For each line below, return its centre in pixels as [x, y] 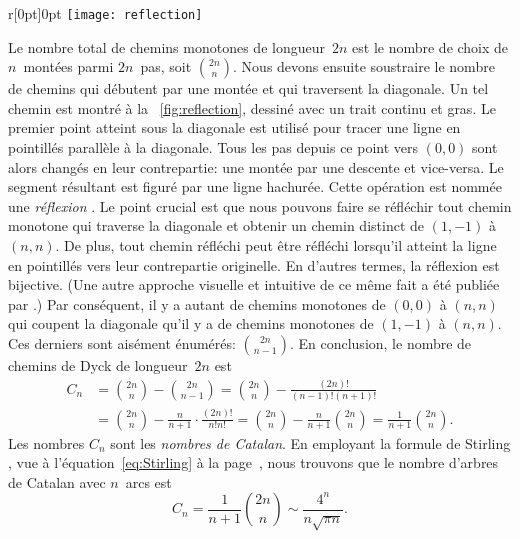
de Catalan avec [57, 481]
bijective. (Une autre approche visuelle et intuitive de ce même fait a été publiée [254, 284]
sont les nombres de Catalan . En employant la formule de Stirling [310, 442]
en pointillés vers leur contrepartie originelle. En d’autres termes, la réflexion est [254, 264]
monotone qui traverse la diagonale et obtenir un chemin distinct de [216, 225]
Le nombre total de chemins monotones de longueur [166, 46]
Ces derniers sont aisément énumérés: [122, 342]
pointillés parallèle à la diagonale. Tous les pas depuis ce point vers [213, 147]
